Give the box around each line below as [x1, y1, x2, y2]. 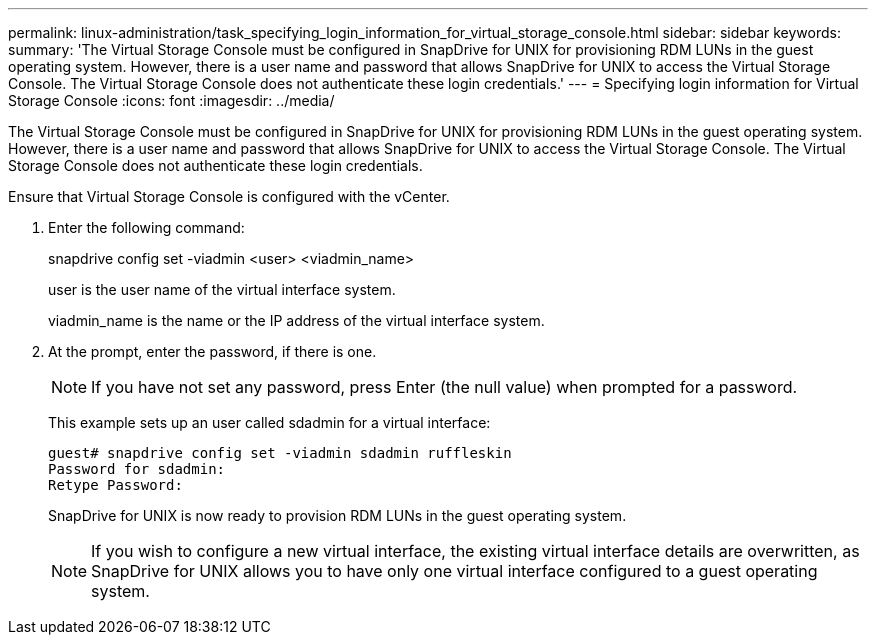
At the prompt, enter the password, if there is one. [48, 343, 377, 360]
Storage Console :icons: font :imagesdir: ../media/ [8, 92, 335, 109]
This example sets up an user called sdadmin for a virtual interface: [48, 414, 491, 431]
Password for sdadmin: [48, 461, 226, 477]
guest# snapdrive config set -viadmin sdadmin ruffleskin [48, 445, 512, 461]
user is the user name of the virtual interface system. [48, 281, 396, 298]
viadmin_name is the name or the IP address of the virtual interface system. [48, 312, 545, 329]
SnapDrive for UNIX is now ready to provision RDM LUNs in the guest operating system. [48, 507, 627, 524]
